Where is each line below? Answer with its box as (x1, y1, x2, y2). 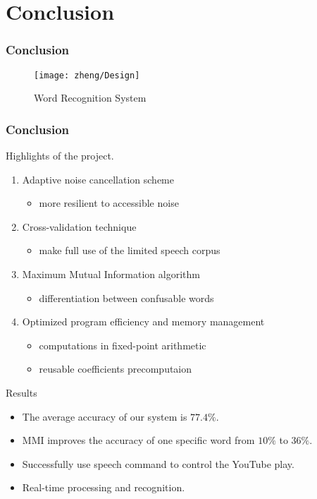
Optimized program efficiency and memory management (22, 314, 265, 329)
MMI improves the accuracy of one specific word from (22, 433, 255, 447)
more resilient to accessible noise (39, 196, 179, 210)
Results (6, 385, 37, 399)
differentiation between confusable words (39, 290, 214, 305)
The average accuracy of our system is (22, 409, 187, 423)
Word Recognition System (34, 90, 147, 105)
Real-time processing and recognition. (22, 480, 185, 495)
